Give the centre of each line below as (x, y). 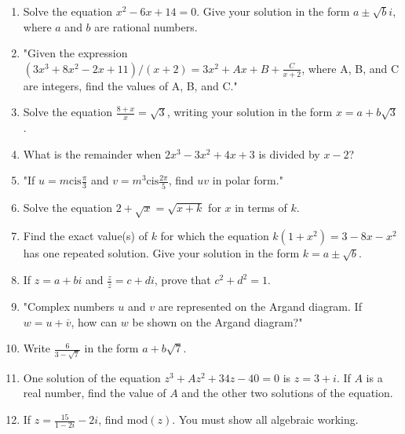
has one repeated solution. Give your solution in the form (161, 253)
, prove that (182, 280)
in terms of (261, 207)
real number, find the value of (95, 393)
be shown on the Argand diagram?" (217, 321)
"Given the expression (75, 53)
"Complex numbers (69, 306)
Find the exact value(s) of (85, 236)
